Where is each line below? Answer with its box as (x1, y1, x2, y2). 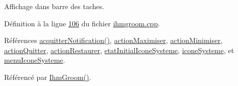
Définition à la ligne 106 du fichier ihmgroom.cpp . (4, 18, 160, 28)
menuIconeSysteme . (4, 55, 65, 65)
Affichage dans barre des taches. (4, 1, 104, 11)
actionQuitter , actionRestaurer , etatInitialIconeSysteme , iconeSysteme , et (4, 45, 234, 55)
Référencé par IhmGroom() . (4, 71, 91, 82)
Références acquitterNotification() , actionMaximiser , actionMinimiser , (4, 35, 223, 46)
